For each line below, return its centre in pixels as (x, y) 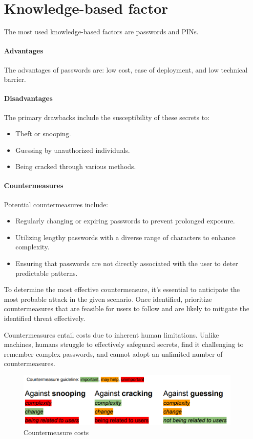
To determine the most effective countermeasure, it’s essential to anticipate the (122, 289)
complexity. (32, 247)
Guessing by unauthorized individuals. (73, 150)
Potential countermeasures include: (56, 204)
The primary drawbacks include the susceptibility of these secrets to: (107, 117)
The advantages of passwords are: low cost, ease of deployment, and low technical (126, 69)
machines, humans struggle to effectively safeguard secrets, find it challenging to (124, 344)
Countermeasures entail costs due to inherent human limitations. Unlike (112, 334)
